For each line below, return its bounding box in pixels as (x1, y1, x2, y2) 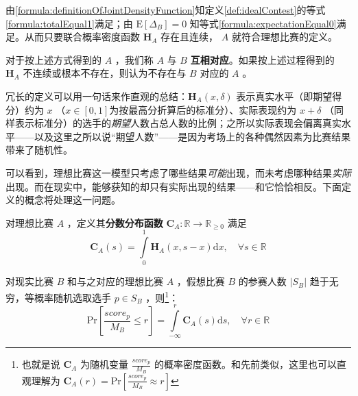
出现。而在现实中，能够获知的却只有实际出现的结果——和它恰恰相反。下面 (5, 179, 342, 193)
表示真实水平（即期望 (236, 88, 333, 103)
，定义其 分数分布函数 (67, 215, 163, 230)
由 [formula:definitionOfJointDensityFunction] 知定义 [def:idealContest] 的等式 (5, 3, 326, 16)
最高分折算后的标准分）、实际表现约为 (128, 102, 297, 116)
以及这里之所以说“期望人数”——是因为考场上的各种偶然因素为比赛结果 (34, 129, 351, 143)
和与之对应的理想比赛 (67, 274, 163, 288)
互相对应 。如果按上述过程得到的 (190, 52, 335, 66)
